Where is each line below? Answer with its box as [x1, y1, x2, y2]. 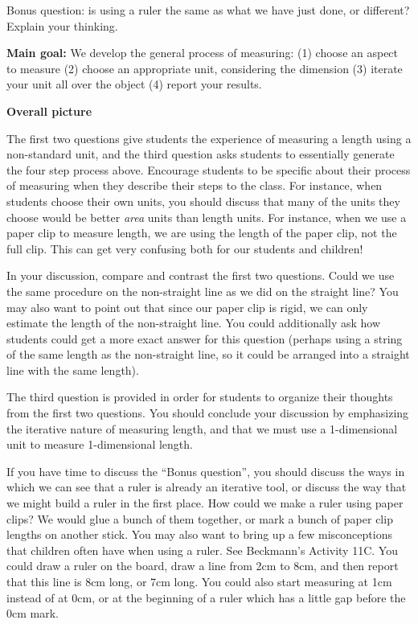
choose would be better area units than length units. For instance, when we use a [6, 208, 407, 225]
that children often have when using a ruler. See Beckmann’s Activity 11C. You [6, 541, 398, 558]
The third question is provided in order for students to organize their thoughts [6, 388, 393, 405]
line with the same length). [6, 361, 139, 378]
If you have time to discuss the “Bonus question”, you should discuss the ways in [6, 462, 405, 479]
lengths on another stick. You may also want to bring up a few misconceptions [6, 526, 392, 543]
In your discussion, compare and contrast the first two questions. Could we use [6, 267, 395, 284]
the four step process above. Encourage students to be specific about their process [6, 161, 411, 178]
